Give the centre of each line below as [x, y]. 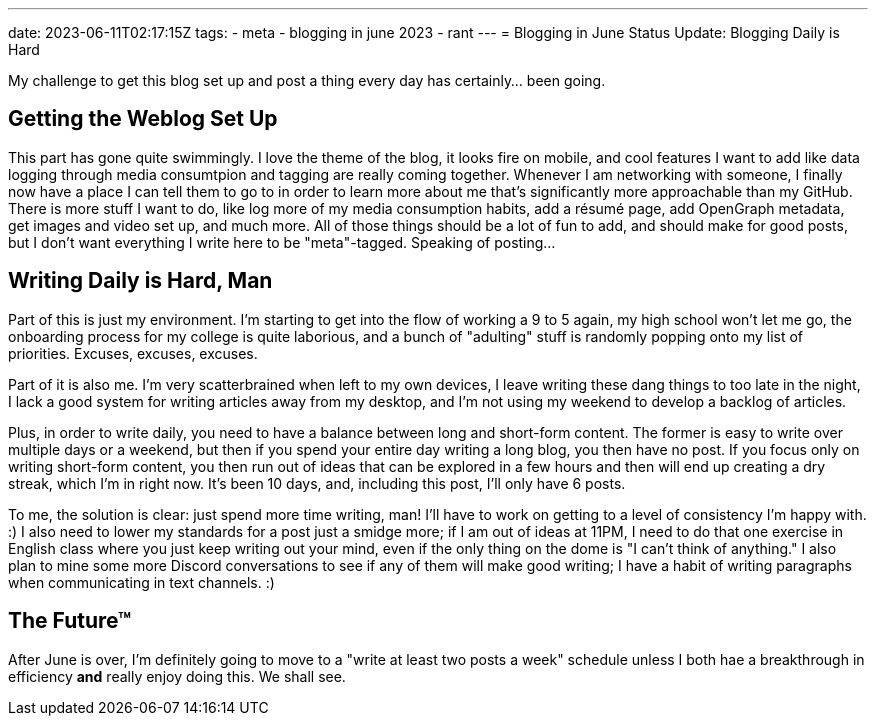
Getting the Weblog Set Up [143, 119]
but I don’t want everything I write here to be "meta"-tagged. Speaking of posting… [282, 242]
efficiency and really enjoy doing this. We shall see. [177, 676]
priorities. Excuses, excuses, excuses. [133, 353]
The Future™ [70, 621]
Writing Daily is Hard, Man [140, 281]
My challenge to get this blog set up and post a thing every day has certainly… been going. [307, 80]
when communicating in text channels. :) [141, 582]
